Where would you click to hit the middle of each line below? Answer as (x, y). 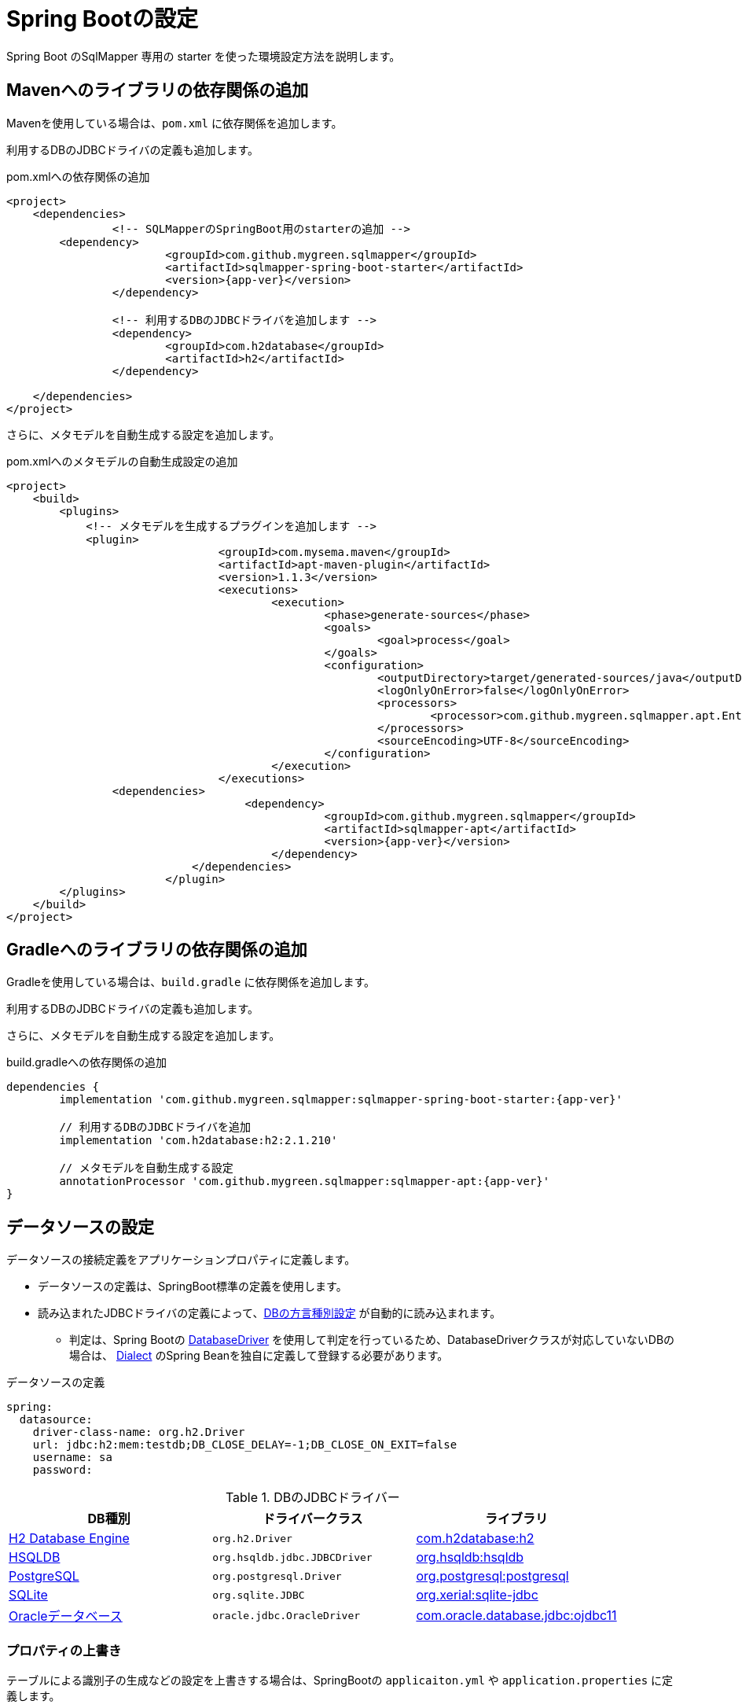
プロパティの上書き (64, 1650)
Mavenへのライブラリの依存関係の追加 (158, 90)
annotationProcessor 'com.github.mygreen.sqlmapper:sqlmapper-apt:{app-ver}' (305, 1182)
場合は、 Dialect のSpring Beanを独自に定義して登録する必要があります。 (259, 1356)
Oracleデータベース (66, 1616)
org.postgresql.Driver (277, 1576)
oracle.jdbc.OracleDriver (287, 1615)
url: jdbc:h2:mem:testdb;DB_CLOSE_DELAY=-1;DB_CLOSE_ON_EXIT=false (245, 1445)
